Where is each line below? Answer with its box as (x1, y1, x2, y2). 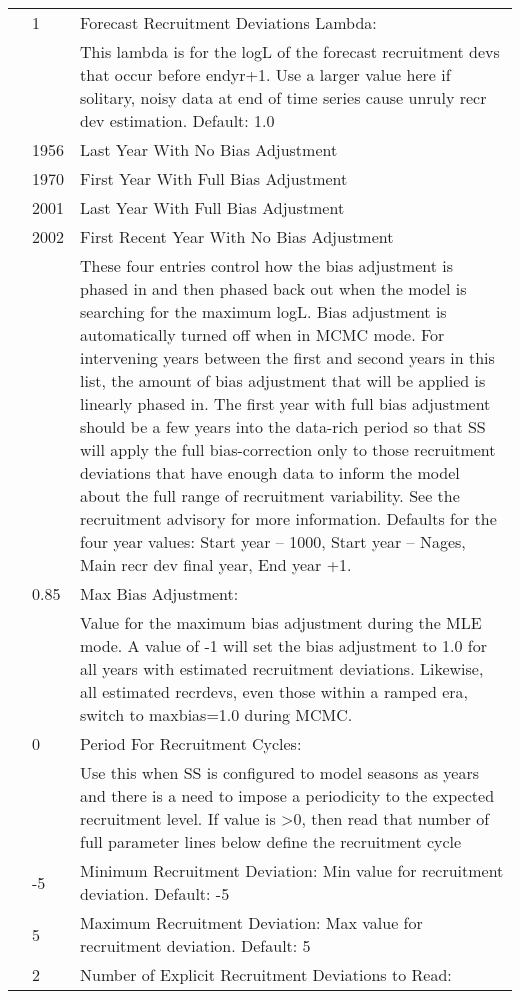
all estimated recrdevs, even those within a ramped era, (80, 680, 468, 703)
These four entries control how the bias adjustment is (80, 254, 454, 277)
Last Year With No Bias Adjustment (80, 138, 338, 161)
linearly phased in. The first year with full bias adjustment (80, 392, 491, 415)
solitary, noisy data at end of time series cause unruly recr (80, 86, 487, 109)
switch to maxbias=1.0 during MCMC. (80, 703, 353, 726)
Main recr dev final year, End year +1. (80, 553, 352, 576)
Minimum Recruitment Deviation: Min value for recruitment (80, 859, 504, 882)
